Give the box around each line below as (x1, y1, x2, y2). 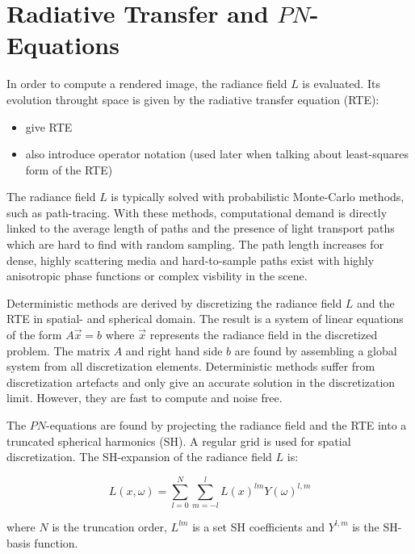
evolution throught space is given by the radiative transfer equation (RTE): (6, 90, 379, 107)
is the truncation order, (52, 518, 167, 535)
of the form (6, 326, 62, 343)
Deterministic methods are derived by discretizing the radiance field (6, 294, 342, 311)
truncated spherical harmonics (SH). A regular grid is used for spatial (6, 432, 351, 449)
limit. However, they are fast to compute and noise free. (6, 389, 283, 406)
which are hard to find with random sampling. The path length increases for (6, 236, 384, 253)
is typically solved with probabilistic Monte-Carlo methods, (111, 188, 405, 205)
